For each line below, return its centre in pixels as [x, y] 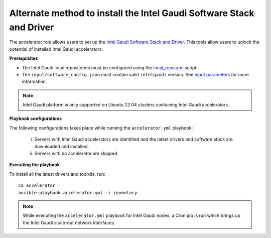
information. [34, 82]
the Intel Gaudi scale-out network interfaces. [69, 222]
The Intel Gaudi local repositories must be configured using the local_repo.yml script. [110, 67]
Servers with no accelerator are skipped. [77, 154]
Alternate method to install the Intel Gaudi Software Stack [132, 13]
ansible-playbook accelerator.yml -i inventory [78, 193]
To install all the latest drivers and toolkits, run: [57, 174]
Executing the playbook [35, 165]
